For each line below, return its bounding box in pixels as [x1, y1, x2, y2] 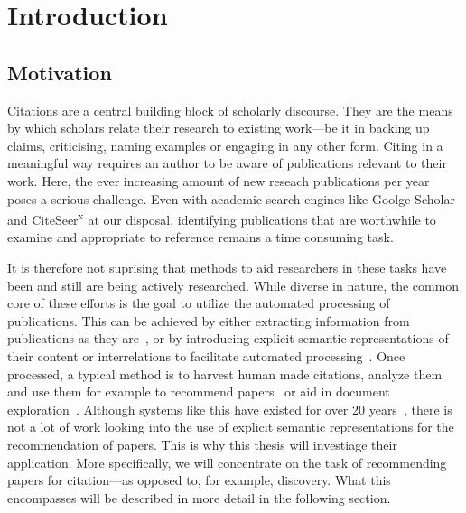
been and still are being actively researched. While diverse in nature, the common [7, 275, 460, 294]
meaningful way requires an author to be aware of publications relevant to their [7, 154, 447, 173]
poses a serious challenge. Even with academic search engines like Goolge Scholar [7, 189, 455, 208]
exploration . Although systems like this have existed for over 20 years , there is [7, 399, 452, 418]
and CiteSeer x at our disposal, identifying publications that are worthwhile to [7, 208, 436, 229]
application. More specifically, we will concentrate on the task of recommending [7, 452, 447, 471]
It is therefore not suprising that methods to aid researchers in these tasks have [7, 257, 447, 276]
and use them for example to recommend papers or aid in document [7, 382, 390, 401]
